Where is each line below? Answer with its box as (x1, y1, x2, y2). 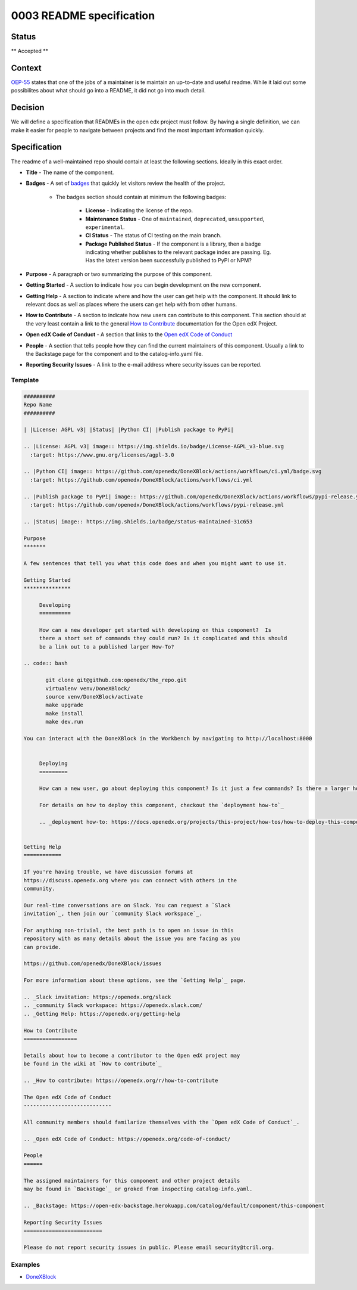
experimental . (85, 224, 125, 231)
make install (45, 710, 83, 717)
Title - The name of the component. (26, 169, 114, 176)
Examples (11, 1261, 40, 1269)
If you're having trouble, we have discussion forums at (23, 869, 193, 876)
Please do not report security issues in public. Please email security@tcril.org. (23, 1244, 275, 1251)
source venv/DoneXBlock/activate (45, 693, 143, 700)
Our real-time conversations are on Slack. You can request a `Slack (23, 902, 231, 908)
